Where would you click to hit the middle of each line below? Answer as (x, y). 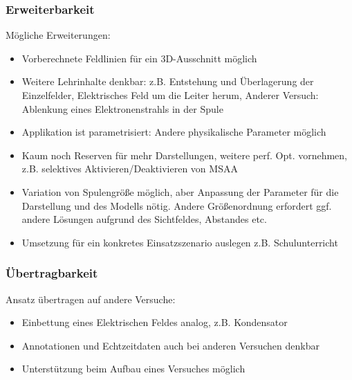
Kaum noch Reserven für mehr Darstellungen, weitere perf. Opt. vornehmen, (185, 155)
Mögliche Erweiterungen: (58, 35)
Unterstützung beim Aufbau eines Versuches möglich (133, 369)
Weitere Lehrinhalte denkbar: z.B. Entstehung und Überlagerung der (168, 81)
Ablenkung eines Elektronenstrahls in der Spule (122, 108)
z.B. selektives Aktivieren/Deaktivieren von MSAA (130, 169)
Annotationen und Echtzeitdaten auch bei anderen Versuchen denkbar (170, 345)
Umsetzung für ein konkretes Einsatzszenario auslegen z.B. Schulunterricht (180, 242)
